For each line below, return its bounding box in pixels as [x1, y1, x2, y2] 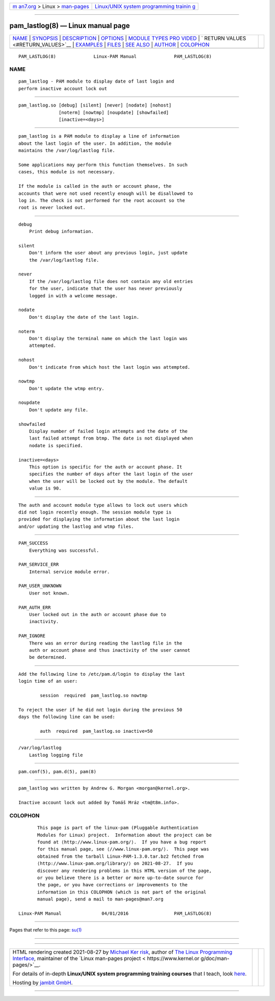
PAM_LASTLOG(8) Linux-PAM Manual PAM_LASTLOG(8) [18, 54, 212, 59]
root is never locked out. [18, 204, 86, 211]
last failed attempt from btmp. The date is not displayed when [29, 435, 193, 441]
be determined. [29, 654, 67, 660]
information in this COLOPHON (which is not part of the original [37, 889, 207, 895]
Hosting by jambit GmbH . [12, 979, 73, 986]
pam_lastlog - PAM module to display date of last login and [18, 79, 174, 84]
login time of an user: [18, 678, 78, 684]
